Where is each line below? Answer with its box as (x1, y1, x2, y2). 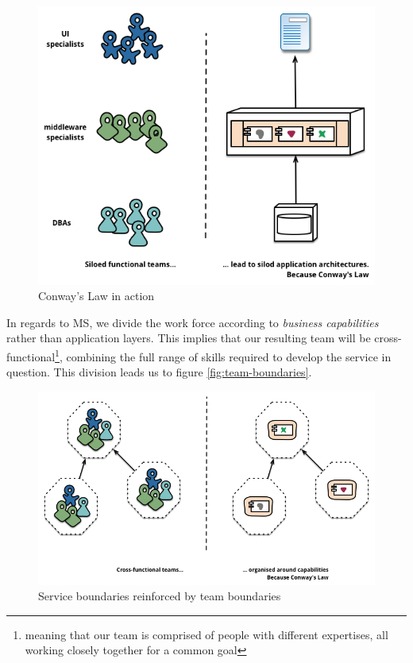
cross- (374, 330, 402, 346)
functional (6, 348, 56, 364)
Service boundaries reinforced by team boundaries (38, 588, 281, 604)
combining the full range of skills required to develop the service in (66, 348, 392, 364)
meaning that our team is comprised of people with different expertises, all (25, 626, 388, 642)
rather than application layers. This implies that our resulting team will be (6, 330, 371, 346)
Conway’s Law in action (38, 287, 155, 304)
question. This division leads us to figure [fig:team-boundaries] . (6, 364, 312, 380)
